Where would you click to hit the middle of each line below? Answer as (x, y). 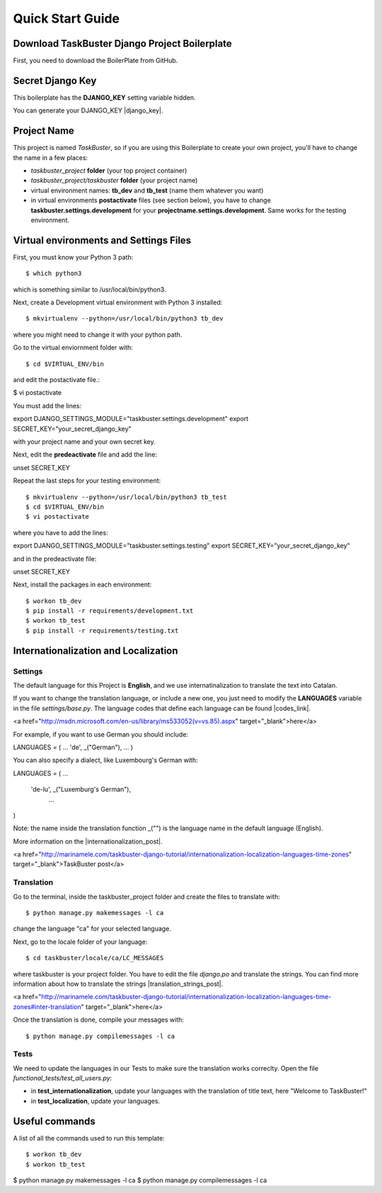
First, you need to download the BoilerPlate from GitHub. (95, 61)
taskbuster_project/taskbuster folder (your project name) (114, 180)
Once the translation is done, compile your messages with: (98, 1020)
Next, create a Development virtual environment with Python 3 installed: (118, 302)
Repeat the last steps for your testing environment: (87, 480)
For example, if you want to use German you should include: (101, 734)
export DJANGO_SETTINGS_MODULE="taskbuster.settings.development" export (131, 419)
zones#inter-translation (47, 1007)
